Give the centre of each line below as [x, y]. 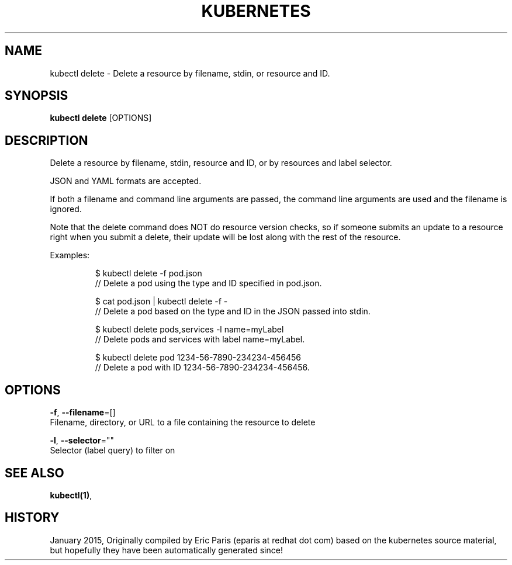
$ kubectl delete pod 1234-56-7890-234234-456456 [198, 358]
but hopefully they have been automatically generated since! [166, 550]
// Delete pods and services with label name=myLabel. [200, 339]
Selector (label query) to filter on [113, 450]
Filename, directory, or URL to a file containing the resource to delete [183, 422]
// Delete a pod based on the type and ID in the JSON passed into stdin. [233, 311]
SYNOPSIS [37, 96]
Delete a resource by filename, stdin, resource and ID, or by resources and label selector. [221, 163]
